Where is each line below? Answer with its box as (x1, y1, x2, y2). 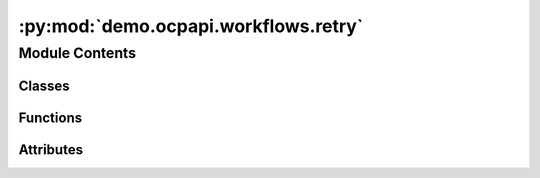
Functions (18, 109, 83, 126)
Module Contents (18, 44, 137, 62)
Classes (18, 77, 70, 94)
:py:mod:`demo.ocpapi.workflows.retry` (18, 15, 364, 37)
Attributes (18, 141, 84, 158)
